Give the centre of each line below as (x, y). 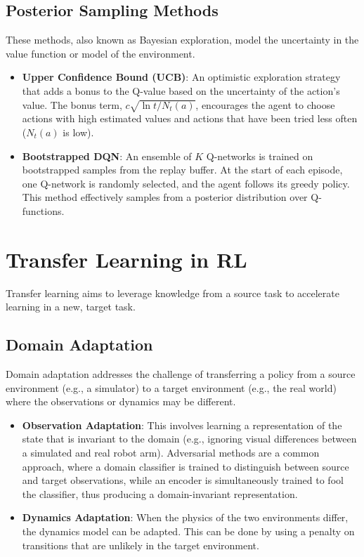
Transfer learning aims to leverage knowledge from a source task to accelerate (173, 293)
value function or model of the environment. (100, 53)
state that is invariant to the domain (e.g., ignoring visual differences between (189, 439)
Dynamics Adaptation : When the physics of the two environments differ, (185, 517)
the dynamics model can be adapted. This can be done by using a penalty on (188, 531)
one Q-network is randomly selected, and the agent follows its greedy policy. (186, 183)
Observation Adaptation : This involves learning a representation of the (182, 425)
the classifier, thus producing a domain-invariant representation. (160, 493)
